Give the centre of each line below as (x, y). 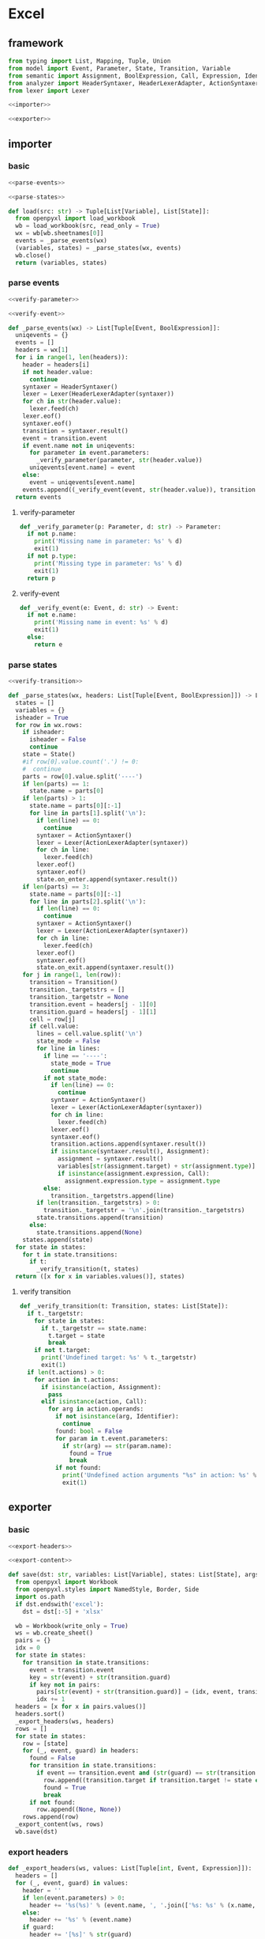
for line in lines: (69, 1049)
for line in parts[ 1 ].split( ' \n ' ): (88, 813)
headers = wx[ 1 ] (42, 350)
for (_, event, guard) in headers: (81, 1751)
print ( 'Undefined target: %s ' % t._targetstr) (119, 1358)
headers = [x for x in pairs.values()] (81, 1707)
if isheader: (44, 733)
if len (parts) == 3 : (56, 887)
